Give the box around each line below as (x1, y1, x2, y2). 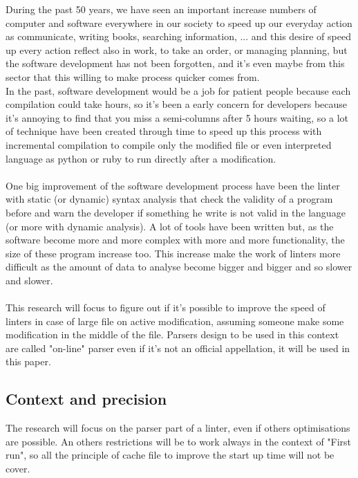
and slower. (6, 273, 53, 287)
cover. (6, 461, 30, 476)
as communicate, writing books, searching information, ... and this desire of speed (6, 29, 351, 44)
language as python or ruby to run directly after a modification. (6, 151, 276, 165)
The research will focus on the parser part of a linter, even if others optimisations (6, 421, 350, 435)
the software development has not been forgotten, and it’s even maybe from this (6, 56, 345, 71)
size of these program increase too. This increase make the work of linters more (6, 246, 341, 260)
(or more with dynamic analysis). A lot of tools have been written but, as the (6, 219, 334, 233)
